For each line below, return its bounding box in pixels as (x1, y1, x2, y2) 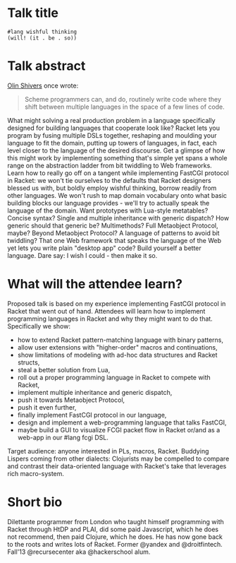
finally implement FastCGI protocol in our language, (17, 410, 167, 419)
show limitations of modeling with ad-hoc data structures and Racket (17, 350, 218, 359)
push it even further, (17, 403, 77, 411)
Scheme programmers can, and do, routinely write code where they (24, 95, 222, 103)
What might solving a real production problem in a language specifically (7, 116, 216, 124)
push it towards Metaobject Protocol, (17, 396, 125, 404)
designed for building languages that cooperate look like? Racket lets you (7, 124, 221, 132)
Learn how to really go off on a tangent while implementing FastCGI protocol (7, 168, 229, 177)
